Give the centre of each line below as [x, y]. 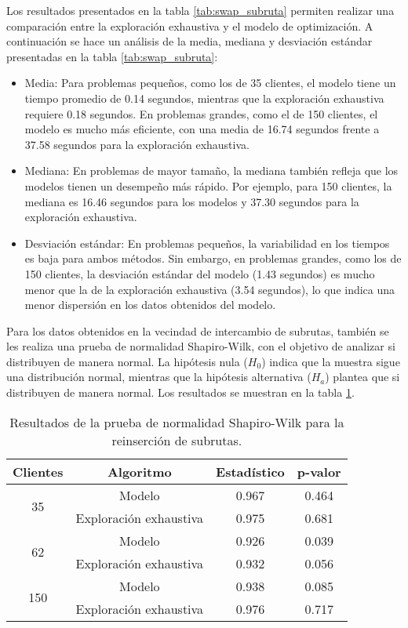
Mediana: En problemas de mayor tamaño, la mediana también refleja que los [211, 171]
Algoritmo [139, 471]
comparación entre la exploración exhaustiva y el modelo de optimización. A [190, 25]
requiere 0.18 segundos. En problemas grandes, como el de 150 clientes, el [201, 113]
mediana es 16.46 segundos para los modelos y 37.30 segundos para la [192, 201]
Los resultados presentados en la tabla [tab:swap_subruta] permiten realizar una [200, 10]
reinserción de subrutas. [177, 440]
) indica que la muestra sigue [331, 361]
